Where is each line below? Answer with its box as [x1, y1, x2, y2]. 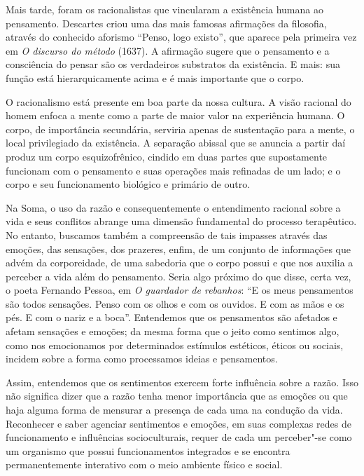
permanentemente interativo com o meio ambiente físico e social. [6, 457, 283, 472]
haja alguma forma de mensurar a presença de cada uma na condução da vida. [6, 402, 343, 417]
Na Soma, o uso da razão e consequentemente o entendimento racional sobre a [6, 200, 341, 215]
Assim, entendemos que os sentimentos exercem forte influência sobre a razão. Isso [6, 374, 358, 389]
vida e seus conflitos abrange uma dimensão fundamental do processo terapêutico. [6, 214, 357, 229]
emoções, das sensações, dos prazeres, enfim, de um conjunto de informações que [6, 241, 351, 256]
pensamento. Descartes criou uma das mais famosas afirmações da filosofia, [6, 15, 327, 30]
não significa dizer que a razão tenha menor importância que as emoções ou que [6, 388, 348, 403]
